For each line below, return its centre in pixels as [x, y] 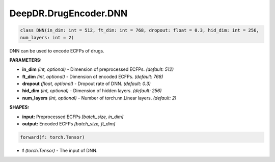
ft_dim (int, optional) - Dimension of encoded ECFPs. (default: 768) [93, 76]
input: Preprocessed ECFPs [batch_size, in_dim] [73, 117]
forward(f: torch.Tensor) [52, 137]
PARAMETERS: [25, 60]
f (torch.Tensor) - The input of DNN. [60, 151]
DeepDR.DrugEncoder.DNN [68, 13]
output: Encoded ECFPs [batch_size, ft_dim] [69, 124]
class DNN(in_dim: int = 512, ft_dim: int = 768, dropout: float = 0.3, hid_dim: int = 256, [140, 30]
